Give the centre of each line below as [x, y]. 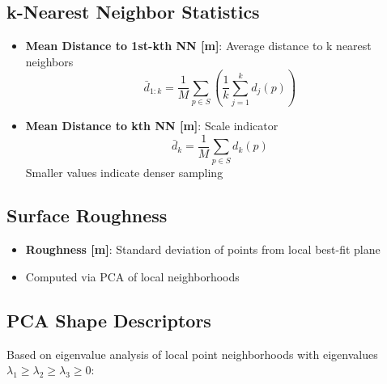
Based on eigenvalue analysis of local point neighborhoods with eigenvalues [192, 354]
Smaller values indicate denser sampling [124, 172]
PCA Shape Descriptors [109, 320]
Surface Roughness [87, 215]
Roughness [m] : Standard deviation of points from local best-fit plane [203, 249]
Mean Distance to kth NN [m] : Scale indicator [152, 126]
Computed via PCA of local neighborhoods [132, 276]
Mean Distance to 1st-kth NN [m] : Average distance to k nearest [198, 46]
